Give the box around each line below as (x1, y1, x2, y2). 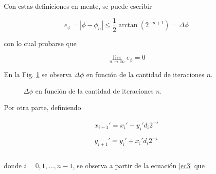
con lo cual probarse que (4, 38, 77, 48)
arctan (118, 22, 138, 29)
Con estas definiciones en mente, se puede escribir (4, 1, 152, 11)
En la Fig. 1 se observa (4, 69, 72, 79)
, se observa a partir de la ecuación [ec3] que (72, 160, 205, 170)
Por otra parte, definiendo (4, 102, 81, 112)
